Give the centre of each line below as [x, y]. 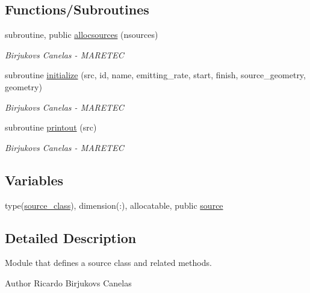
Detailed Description [71, 237]
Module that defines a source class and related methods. [108, 263]
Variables [34, 180]
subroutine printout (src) [51, 127]
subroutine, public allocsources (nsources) [82, 35]
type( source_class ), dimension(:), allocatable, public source [114, 205]
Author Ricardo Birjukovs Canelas [68, 282]
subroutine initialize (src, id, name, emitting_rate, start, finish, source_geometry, [155, 75]
